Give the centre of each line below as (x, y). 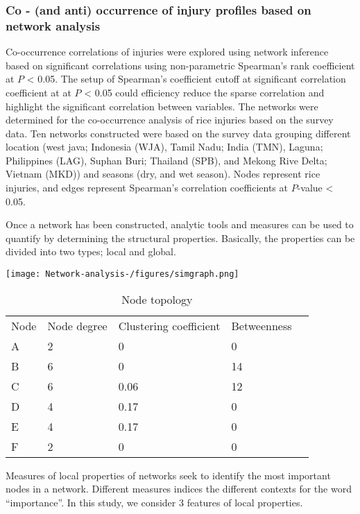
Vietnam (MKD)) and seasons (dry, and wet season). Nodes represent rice (163, 174)
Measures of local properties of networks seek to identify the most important (168, 475)
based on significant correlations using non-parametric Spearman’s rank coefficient (180, 65)
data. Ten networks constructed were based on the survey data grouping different (178, 133)
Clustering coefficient (169, 325)
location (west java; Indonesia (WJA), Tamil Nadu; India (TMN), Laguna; (164, 147)
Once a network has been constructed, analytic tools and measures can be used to (180, 224)
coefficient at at (38, 92)
